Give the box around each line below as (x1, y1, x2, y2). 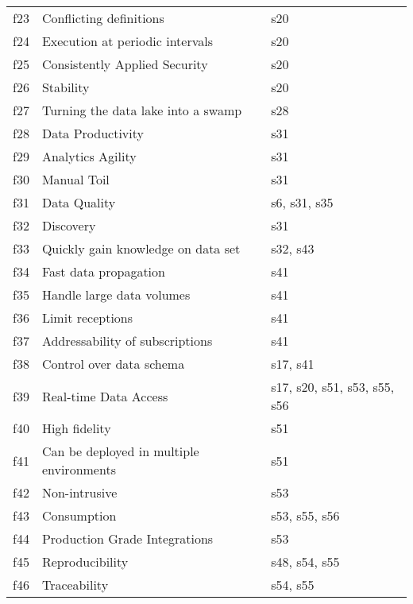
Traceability (41, 575, 109, 594)
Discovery (41, 216, 96, 234)
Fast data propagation (41, 262, 165, 281)
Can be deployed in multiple (41, 442, 199, 460)
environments (41, 460, 116, 478)
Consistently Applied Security (41, 55, 208, 73)
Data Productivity (41, 124, 144, 142)
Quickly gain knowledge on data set (41, 239, 241, 257)
